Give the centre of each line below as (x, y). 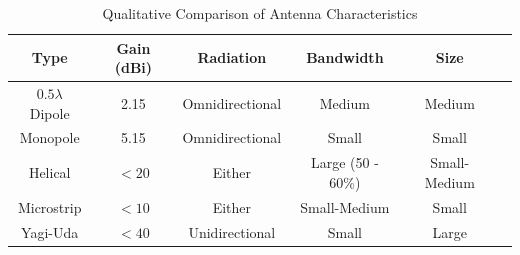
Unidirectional (232, 231)
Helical (49, 172)
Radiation (232, 57)
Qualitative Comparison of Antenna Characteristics (260, 13)
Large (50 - (344, 162)
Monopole (49, 137)
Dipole (49, 112)
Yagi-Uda (50, 231)
